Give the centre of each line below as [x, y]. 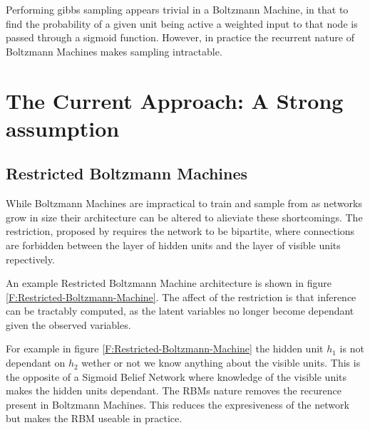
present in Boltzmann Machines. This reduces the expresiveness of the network [178, 404]
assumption [63, 128]
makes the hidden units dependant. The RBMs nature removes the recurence [174, 390]
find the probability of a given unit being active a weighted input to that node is [182, 23]
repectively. [30, 259]
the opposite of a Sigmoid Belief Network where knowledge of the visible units [176, 376]
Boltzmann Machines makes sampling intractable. [114, 51]
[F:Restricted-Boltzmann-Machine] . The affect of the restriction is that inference [181, 297]
